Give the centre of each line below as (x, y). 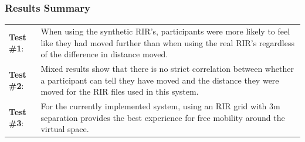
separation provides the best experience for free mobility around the (163, 117)
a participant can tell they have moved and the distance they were (160, 80)
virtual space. (65, 129)
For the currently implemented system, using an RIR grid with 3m (160, 106)
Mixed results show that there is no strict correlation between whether (167, 68)
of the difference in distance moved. (104, 54)
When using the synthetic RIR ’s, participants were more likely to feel (165, 31)
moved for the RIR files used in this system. (120, 91)
